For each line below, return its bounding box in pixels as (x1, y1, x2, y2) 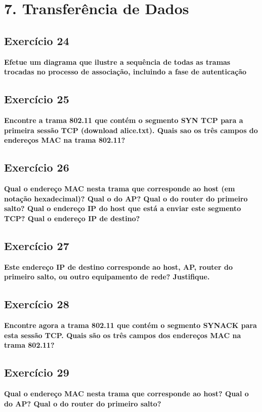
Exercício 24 (4, 32, 69, 48)
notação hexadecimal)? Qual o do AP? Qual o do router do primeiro (4, 193, 248, 203)
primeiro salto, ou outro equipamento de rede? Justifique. (4, 271, 210, 282)
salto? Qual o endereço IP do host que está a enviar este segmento (4, 203, 241, 214)
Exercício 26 (4, 159, 69, 175)
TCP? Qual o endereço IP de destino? (4, 213, 140, 223)
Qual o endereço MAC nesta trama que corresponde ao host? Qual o (4, 388, 249, 398)
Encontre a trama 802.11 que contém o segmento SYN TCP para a (4, 114, 243, 125)
